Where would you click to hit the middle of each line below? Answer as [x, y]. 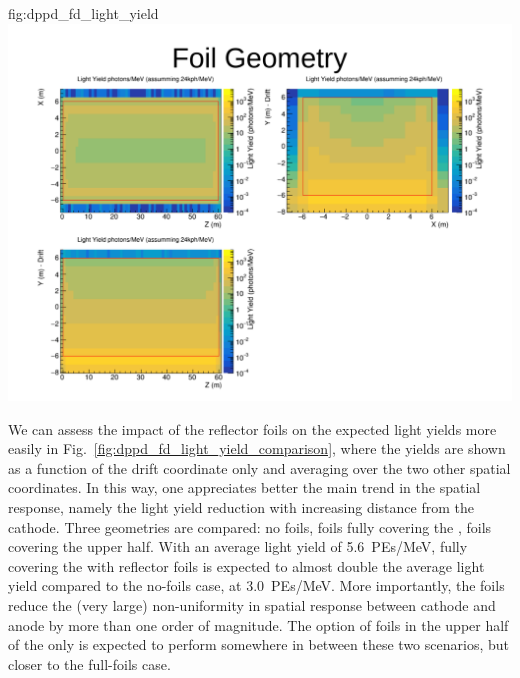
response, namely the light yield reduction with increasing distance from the [241, 507]
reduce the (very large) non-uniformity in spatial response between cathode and [252, 605]
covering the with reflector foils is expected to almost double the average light [246, 565]
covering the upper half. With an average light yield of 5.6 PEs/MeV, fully [238, 546]
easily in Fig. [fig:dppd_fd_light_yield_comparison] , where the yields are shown [257, 448]
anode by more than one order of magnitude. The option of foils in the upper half [258, 624]
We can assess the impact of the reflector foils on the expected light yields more [252, 428]
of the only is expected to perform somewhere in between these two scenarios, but [258, 644]
